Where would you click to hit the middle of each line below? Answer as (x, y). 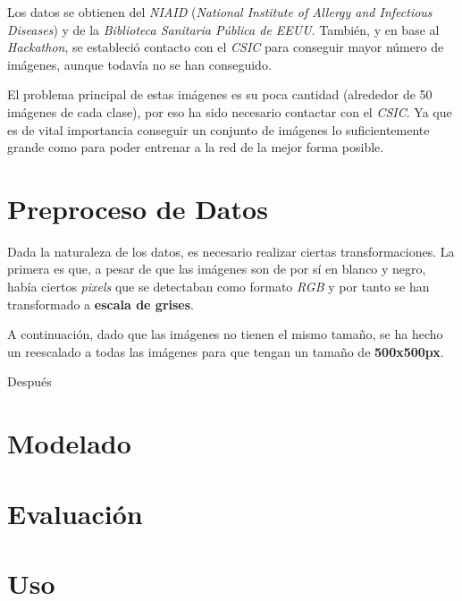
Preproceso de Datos (138, 208)
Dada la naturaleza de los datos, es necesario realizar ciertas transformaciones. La (231, 251)
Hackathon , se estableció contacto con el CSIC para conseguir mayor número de (226, 47)
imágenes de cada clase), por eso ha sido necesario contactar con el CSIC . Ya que (230, 111)
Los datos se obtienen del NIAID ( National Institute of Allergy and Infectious (220, 12)
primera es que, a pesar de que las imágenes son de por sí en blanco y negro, (217, 269)
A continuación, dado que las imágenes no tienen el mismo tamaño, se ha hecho (225, 334)
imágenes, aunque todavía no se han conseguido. (139, 64)
